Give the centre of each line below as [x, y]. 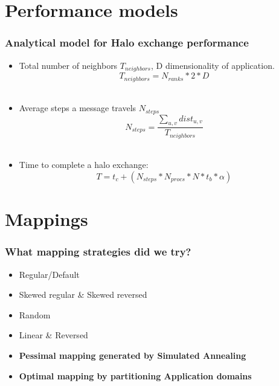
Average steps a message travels [78, 108]
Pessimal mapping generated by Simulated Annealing [133, 355]
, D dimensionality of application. [213, 65]
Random [35, 314]
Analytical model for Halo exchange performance [127, 43]
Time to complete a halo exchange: [84, 165]
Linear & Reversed [53, 335]
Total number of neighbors [68, 65]
